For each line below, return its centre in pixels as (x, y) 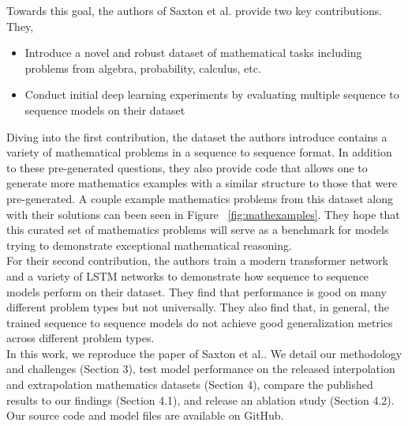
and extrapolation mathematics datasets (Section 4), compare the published (190, 385)
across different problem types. (80, 338)
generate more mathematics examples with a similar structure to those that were (202, 183)
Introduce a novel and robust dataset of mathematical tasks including (193, 53)
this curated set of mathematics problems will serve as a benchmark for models (198, 230)
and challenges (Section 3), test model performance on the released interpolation (201, 369)
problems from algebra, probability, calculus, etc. (143, 68)
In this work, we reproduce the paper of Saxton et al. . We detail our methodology (204, 353)
